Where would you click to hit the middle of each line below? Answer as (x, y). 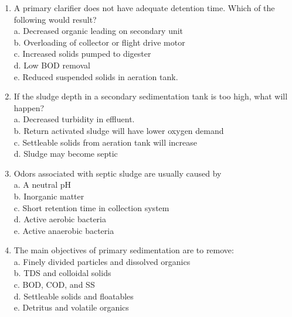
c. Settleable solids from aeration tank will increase (106, 142)
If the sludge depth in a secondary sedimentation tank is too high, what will (151, 96)
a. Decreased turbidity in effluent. (74, 119)
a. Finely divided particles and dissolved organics (102, 261)
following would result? (55, 19)
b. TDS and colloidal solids (62, 273)
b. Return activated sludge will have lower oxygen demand (119, 130)
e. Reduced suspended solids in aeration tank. (96, 76)
